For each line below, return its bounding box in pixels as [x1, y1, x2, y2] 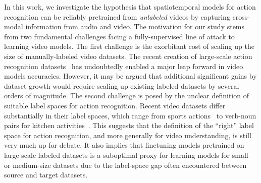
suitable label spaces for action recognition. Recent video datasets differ [4, 100, 226, 110]
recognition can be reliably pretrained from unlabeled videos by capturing [4, 11, 230, 22]
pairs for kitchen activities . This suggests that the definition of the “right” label [4, 120, 254, 131]
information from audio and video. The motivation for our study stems [25, 21, 245, 32]
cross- [232, 11, 250, 22]
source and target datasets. [4, 169, 88, 180]
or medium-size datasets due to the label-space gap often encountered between [4, 159, 247, 170]
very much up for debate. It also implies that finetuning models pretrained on [4, 140, 244, 150]
